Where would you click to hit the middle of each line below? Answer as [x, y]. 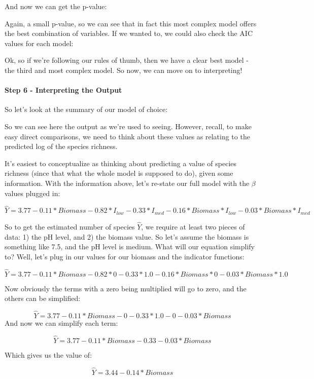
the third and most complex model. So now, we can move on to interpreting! [124, 70]
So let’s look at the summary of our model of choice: [86, 109]
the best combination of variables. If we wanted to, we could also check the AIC [129, 33]
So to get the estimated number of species [70, 226]
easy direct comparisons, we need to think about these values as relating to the [127, 136]
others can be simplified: [43, 298]
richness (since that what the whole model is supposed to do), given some [119, 173]
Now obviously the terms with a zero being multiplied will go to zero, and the [126, 288]
